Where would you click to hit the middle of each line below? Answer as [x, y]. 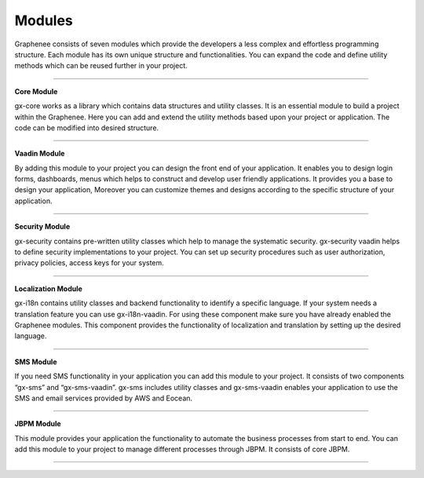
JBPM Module [38, 424]
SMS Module [36, 362]
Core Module [36, 91]
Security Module [42, 227]
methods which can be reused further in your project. [101, 66]
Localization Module [48, 288]
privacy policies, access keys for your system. [89, 263]
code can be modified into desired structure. [87, 128]
